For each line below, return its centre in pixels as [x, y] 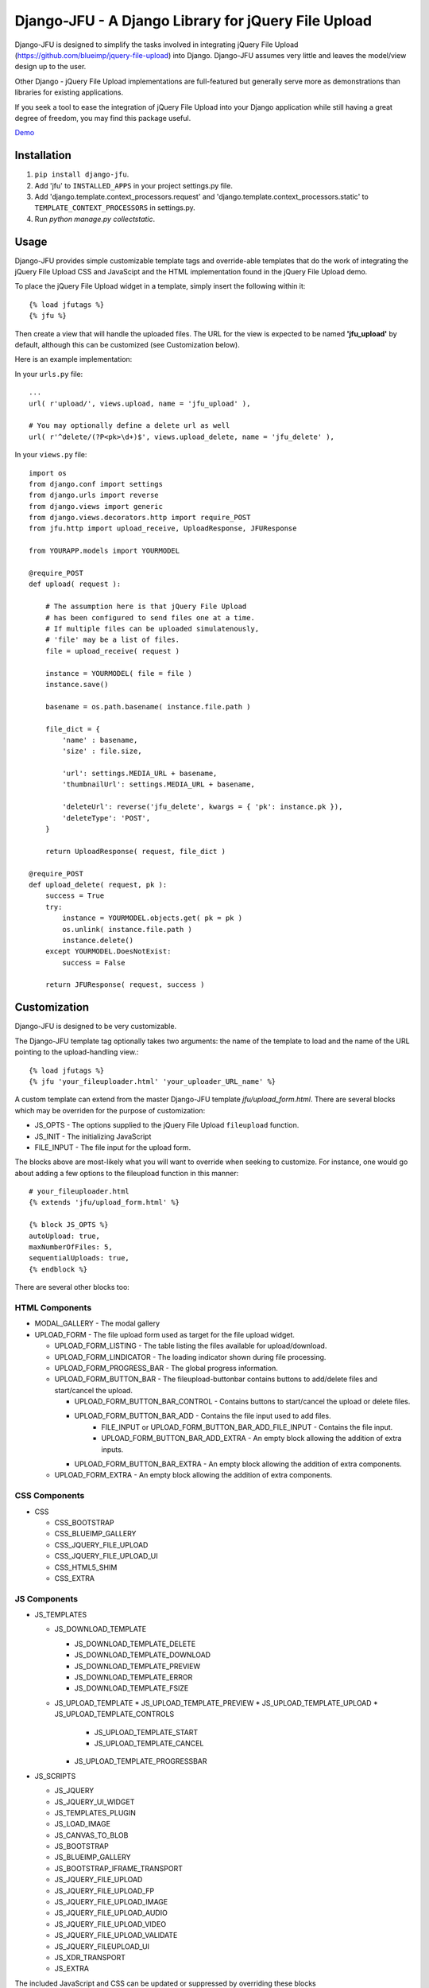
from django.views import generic [96, 506]
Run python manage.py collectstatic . [95, 219]
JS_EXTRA [71, 1969]
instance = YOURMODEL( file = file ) [118, 673]
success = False [94, 963]
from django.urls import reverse [94, 495]
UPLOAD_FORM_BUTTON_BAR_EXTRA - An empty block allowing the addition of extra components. [238, 1464]
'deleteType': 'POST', [106, 818]
